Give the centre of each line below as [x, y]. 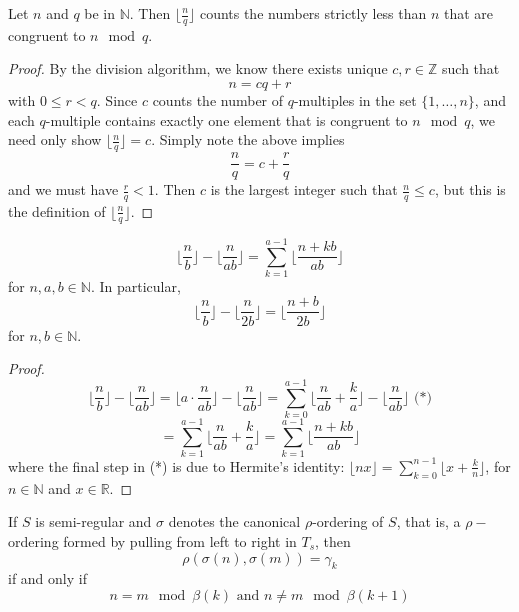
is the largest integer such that [304, 189]
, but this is [470, 189]
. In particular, [135, 285]
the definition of [57, 210]
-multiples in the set [355, 100]
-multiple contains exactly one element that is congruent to [226, 119]
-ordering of [348, 521]
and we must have [63, 189]
